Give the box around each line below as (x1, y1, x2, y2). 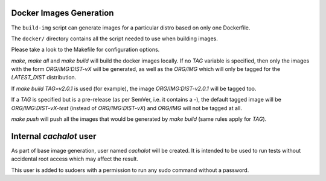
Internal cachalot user (11, 131, 97, 141)
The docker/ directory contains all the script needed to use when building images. (11, 35, 219, 42)
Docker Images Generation (11, 8, 114, 18)
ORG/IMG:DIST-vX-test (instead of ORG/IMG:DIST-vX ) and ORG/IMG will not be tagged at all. (11, 104, 243, 111)
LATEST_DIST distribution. (11, 74, 77, 81)
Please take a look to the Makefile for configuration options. (11, 46, 160, 54)
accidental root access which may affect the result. (11, 155, 139, 162)
